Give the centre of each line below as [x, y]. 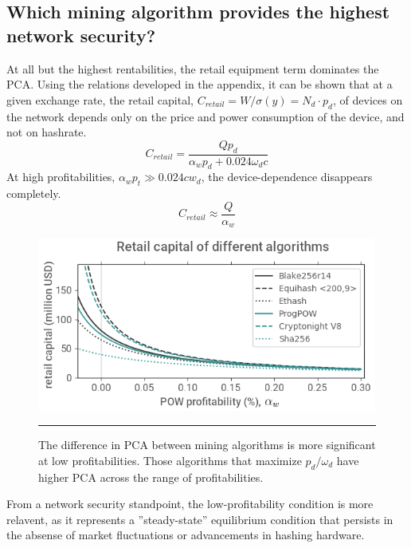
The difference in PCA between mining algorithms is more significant [207, 445]
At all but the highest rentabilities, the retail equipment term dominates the [193, 68]
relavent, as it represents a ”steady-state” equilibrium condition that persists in [200, 519]
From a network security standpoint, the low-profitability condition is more [190, 504]
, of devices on [368, 99]
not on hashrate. [47, 132]
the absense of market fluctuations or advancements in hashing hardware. [186, 535]
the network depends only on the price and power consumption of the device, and [205, 116]
